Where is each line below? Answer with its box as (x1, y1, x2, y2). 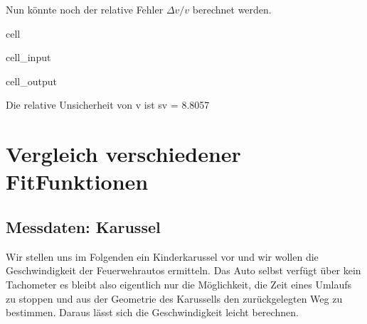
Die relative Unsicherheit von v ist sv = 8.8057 (6, 97, 210, 112)
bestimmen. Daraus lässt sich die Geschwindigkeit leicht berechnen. (6, 305, 299, 320)
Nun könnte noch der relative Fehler (6, 2, 164, 16)
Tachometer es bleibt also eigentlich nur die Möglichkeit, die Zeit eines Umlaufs (6, 276, 352, 291)
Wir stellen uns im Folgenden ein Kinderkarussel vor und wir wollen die (6, 249, 319, 264)
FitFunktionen (6, 167, 149, 196)
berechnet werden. (192, 2, 272, 16)
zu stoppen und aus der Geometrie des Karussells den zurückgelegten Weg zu (6, 291, 343, 306)
